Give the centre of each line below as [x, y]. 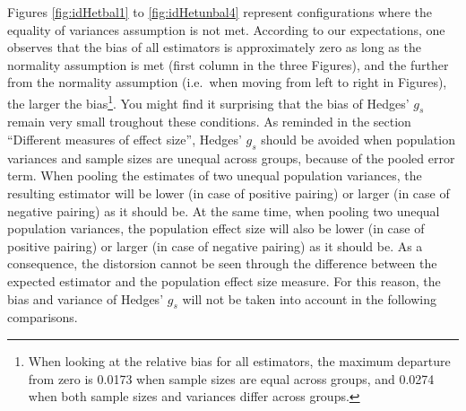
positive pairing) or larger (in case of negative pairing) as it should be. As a [215, 245]
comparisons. [43, 317]
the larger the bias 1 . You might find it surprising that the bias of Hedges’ [208, 101]
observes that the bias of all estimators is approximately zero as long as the [214, 47]
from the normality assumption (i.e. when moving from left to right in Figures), [227, 82]
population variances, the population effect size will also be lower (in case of [216, 228]
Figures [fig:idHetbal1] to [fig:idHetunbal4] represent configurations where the [220, 12]
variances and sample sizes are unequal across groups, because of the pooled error [231, 157]
